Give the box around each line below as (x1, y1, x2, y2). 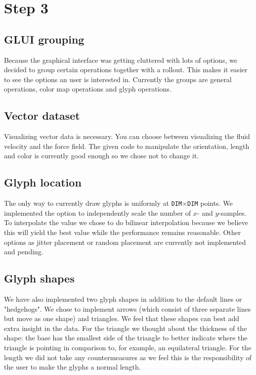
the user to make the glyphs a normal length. (4, 362, 141, 372)
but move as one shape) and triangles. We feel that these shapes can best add (4, 313, 240, 324)
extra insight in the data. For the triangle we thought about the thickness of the (4, 323, 247, 333)
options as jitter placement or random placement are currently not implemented (4, 236, 246, 247)
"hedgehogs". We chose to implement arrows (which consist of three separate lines (4, 303, 251, 314)
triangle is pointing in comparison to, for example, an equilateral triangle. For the (4, 342, 252, 352)
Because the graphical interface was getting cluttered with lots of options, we (4, 54, 237, 65)
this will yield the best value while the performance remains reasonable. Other (4, 227, 241, 237)
